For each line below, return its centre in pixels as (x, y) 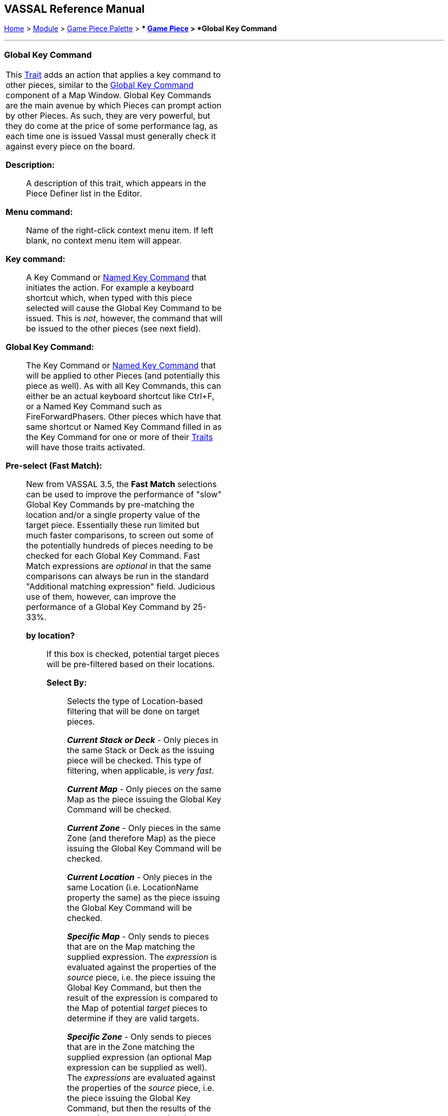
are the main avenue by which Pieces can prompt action (114, 106)
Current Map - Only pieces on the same (144, 789)
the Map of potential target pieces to (137, 1008)
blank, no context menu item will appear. (104, 241)
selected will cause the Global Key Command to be (124, 308)
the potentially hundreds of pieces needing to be (120, 546)
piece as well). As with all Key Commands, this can (124, 386)
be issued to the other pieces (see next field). (114, 329)
